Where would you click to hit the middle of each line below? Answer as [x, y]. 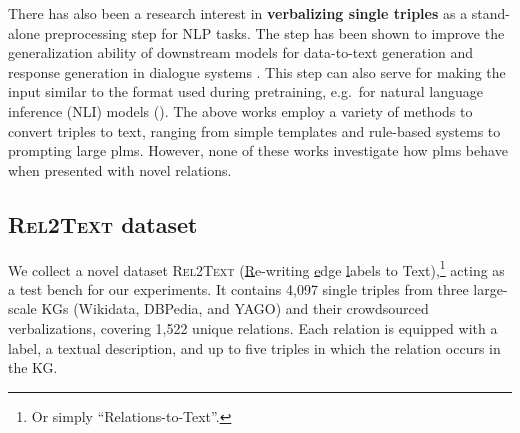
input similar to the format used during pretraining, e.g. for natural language [245, 91]
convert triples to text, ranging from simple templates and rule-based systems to [254, 130]
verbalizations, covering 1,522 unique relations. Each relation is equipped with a [253, 327]
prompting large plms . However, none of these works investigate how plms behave [258, 150]
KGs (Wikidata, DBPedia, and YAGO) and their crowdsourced [235, 308]
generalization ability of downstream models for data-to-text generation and [241, 52]
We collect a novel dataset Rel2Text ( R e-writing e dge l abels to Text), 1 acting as [256, 268]
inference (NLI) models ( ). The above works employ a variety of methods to [240, 110]
